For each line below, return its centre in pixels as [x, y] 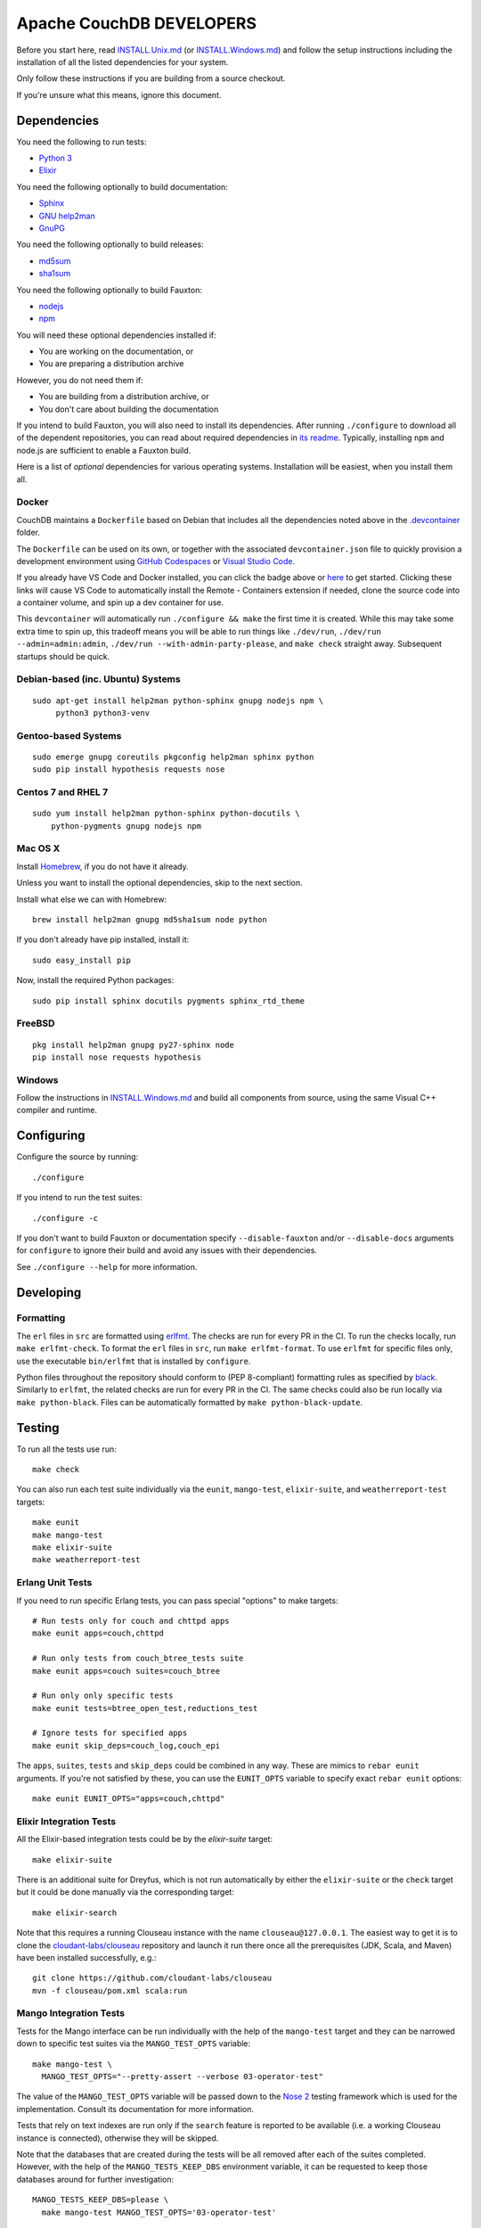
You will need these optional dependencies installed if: [117, 335]
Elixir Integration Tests [66, 1821]
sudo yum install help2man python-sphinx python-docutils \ [166, 814]
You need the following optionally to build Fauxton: [109, 290]
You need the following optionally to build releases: [110, 244]
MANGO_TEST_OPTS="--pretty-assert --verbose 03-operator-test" [183, 2077]
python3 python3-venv [103, 713]
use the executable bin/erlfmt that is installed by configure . [134, 1361]
